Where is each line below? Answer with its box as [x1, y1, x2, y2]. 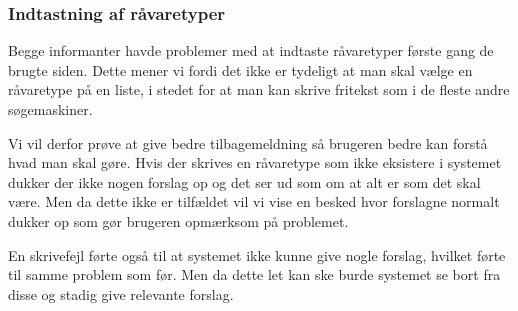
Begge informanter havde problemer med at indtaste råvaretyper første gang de [8, 40, 494, 61]
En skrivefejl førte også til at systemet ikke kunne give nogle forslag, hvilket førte [8, 244, 506, 265]
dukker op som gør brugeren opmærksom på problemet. [8, 210, 349, 231]
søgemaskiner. [8, 99, 93, 119]
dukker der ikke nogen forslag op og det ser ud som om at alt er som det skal [8, 171, 481, 192]
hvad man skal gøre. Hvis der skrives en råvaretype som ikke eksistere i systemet [8, 152, 502, 173]
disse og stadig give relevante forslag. [8, 283, 234, 304]
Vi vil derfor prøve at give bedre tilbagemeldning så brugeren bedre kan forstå [8, 132, 488, 153]
